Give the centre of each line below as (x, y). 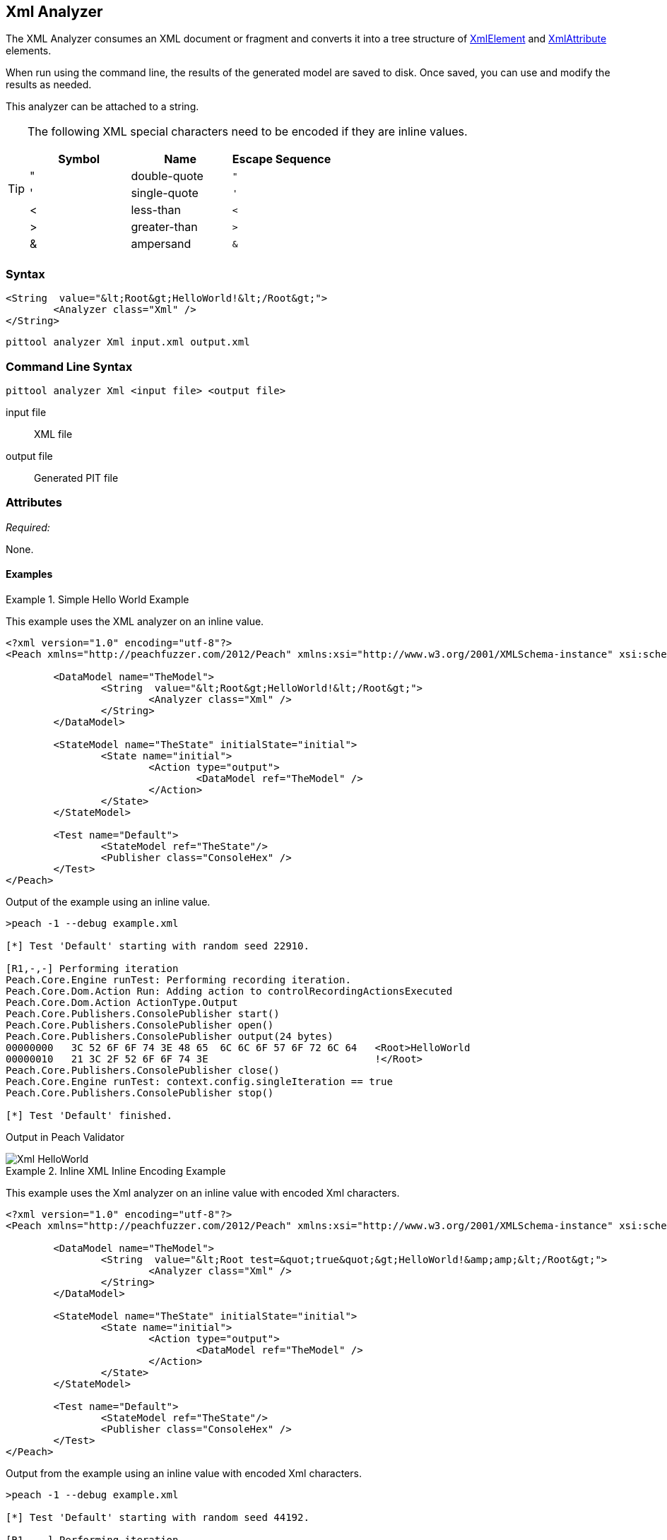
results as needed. (49, 85)
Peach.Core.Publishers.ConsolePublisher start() (143, 1013)
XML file (53, 434)
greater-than (164, 227)
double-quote (167, 176)
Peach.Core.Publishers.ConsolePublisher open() (140, 1025)
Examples (29, 574)
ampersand (161, 244)
